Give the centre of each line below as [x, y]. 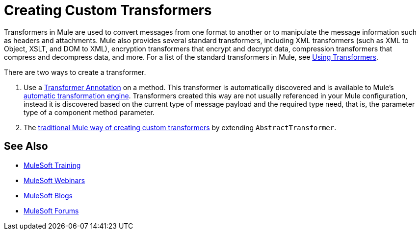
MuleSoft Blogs [48, 195]
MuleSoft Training [52, 165]
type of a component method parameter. [89, 112]
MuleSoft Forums [51, 211]
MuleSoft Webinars [54, 180]
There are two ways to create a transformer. [75, 72]
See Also [26, 146]
